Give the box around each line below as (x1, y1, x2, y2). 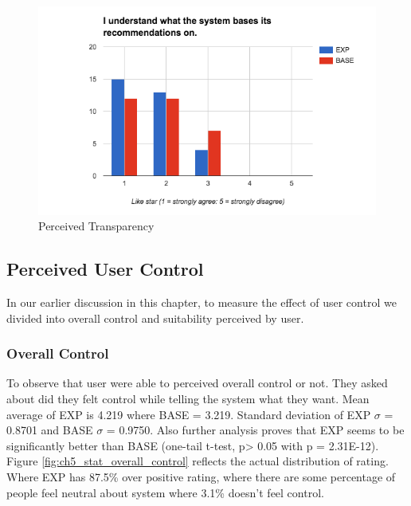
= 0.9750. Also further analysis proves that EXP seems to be (106, 422, 405, 438)
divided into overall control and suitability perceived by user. (6, 309, 304, 326)
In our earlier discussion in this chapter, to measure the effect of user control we (6, 294, 397, 311)
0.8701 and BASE (6, 422, 93, 438)
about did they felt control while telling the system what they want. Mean (6, 390, 370, 407)
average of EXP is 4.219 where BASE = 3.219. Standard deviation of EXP (6, 406, 371, 422)
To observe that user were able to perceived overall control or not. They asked (6, 375, 388, 391)
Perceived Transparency (38, 218, 155, 234)
